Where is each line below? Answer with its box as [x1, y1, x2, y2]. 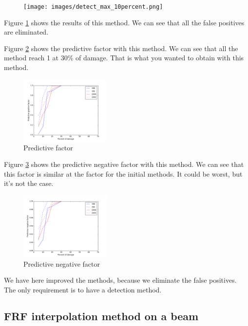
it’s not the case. [4, 178, 54, 188]
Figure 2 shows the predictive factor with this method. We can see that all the [4, 43, 238, 53]
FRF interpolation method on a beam [4, 308, 199, 323]
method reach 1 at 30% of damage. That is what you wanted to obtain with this [4, 53, 244, 63]
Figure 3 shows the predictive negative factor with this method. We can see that [4, 159, 244, 169]
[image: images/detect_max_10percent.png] [23, 3, 163, 10]
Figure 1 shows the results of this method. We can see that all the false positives [4, 17, 245, 27]
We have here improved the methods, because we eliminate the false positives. [4, 275, 237, 285]
